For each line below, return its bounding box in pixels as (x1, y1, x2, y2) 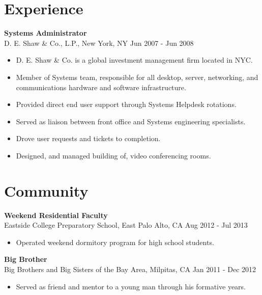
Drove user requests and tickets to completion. (16, 133, 161, 144)
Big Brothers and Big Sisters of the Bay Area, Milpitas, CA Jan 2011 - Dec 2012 (4, 263, 256, 274)
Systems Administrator (4, 28, 87, 38)
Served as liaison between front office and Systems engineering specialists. (16, 116, 246, 126)
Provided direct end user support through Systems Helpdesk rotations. (16, 99, 237, 110)
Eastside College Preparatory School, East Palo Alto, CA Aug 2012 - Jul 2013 (4, 220, 248, 230)
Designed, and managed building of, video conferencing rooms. (16, 150, 211, 160)
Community (4, 180, 89, 201)
